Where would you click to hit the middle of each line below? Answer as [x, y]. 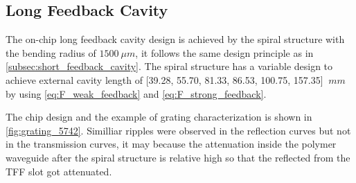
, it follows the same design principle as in [224, 52]
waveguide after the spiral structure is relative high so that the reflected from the [178, 157]
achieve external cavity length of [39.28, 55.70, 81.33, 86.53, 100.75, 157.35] [164, 79]
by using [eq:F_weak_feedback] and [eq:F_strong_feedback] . [136, 93]
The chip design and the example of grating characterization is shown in [159, 117]
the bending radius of [51, 52]
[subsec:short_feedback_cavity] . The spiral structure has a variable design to [169, 66]
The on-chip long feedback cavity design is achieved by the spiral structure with [175, 39]
